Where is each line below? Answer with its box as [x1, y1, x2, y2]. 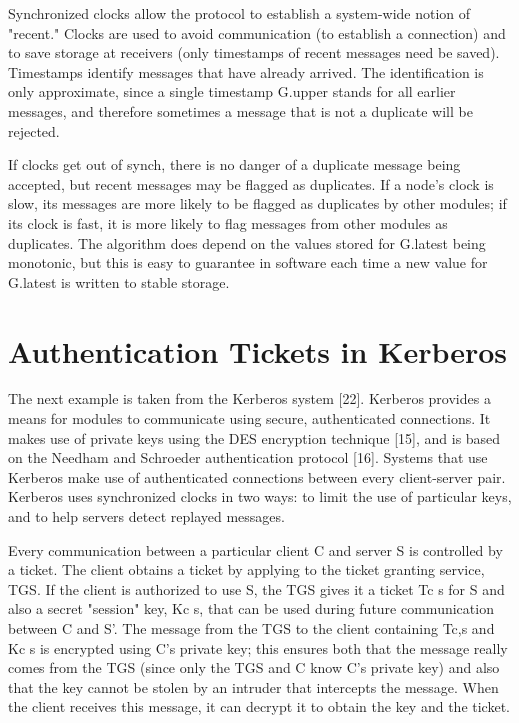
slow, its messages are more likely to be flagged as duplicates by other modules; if [8, 193, 507, 214]
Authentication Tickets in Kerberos [8, 330, 508, 371]
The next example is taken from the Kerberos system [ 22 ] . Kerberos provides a [8, 388, 491, 409]
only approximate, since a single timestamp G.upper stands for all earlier [8, 81, 456, 102]
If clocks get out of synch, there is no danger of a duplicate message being [8, 154, 461, 175]
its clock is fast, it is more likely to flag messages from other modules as [8, 212, 448, 233]
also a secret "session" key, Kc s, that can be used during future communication [8, 598, 494, 619]
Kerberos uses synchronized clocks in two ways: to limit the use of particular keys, [8, 486, 512, 507]
